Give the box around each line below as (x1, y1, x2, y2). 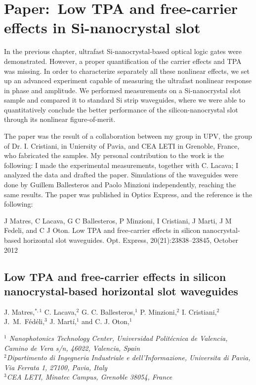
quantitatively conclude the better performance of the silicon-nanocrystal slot (4, 104, 238, 114)
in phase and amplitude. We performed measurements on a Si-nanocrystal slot (4, 85, 241, 95)
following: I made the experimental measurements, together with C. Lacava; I (4, 160, 239, 170)
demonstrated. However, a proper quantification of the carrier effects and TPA (4, 55, 242, 66)
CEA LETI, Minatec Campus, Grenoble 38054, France (6, 372, 172, 382)
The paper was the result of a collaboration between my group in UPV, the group (4, 131, 252, 141)
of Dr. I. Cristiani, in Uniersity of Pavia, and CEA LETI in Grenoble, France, (4, 140, 240, 151)
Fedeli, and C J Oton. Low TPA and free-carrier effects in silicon (4, 225, 201, 235)
